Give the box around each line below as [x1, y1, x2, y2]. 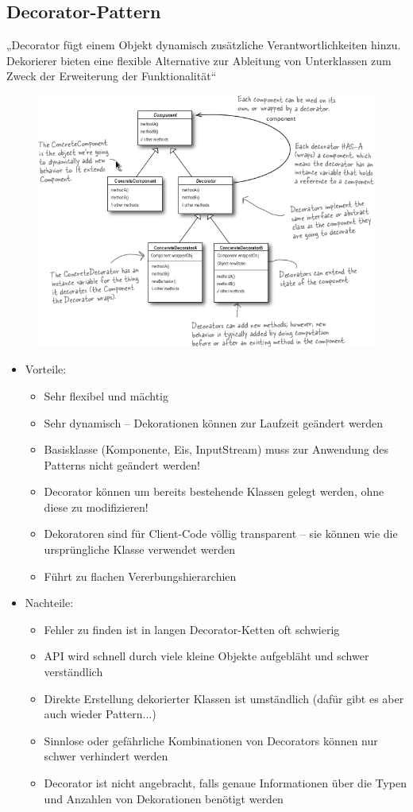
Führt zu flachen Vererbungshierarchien [44, 567, 237, 584]
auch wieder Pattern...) [44, 706, 156, 722]
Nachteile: [25, 594, 74, 611]
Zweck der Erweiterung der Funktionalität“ [6, 68, 217, 84]
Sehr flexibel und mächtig [44, 387, 168, 404]
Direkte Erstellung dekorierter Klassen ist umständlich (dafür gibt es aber [44, 690, 404, 706]
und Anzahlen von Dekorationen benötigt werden [44, 790, 284, 806]
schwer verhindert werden [44, 748, 168, 764]
